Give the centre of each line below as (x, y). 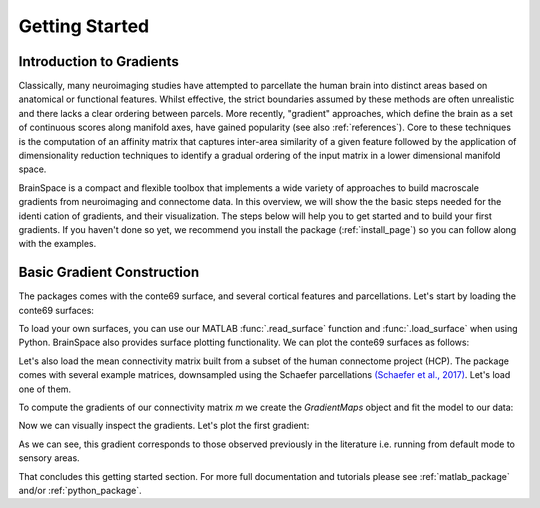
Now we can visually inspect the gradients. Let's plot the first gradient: (164, 426)
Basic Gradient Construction (109, 272)
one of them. (45, 389)
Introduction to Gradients (98, 61)
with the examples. (57, 244)
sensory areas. (49, 458)
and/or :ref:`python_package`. (80, 490)
